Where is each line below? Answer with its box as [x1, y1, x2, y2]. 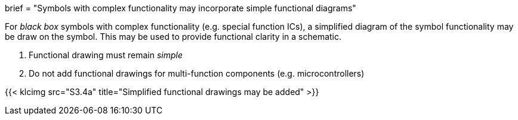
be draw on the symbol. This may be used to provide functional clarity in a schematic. [5, 31, 342, 42]
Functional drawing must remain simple [29, 50, 183, 60]
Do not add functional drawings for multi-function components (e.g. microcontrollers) [29, 68, 365, 78]
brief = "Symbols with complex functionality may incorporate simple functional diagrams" [5, 3, 356, 13]
